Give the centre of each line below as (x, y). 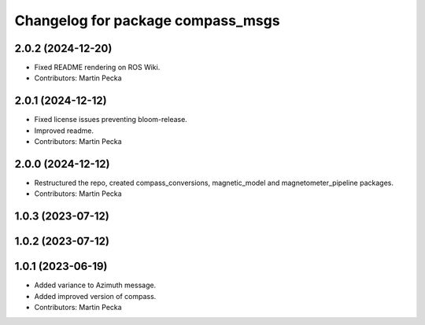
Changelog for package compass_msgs (147, 20)
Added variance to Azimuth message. (95, 285)
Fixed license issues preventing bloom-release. (111, 120)
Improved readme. (64, 131)
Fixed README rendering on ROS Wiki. (97, 68)
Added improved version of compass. (95, 296)
